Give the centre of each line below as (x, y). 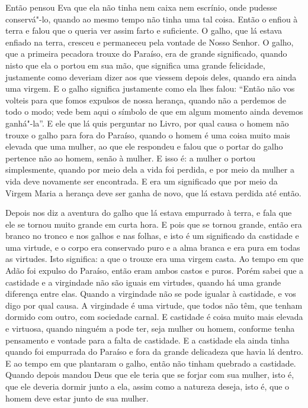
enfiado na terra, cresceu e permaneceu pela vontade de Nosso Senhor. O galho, (150, 42)
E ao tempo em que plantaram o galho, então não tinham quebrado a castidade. (151, 363)
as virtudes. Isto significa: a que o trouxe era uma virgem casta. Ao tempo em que (155, 259)
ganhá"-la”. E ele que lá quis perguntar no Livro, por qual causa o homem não (147, 123)
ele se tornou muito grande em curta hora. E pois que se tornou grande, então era (154, 224)
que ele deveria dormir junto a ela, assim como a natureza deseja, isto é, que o (147, 386)
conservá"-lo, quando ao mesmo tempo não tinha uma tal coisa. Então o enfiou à (152, 19)
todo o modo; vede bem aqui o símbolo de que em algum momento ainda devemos (154, 111)
